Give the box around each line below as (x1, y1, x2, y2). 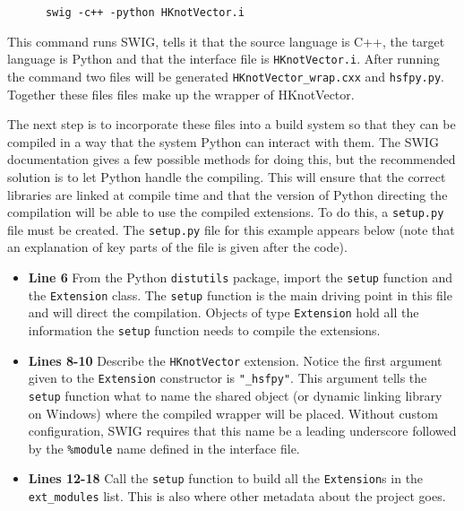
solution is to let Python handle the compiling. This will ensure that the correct (7, 167, 446, 186)
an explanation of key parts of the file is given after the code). (7, 238, 348, 256)
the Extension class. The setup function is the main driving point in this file (28, 285, 452, 304)
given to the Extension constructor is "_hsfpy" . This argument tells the (28, 368, 427, 387)
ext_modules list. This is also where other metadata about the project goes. (28, 487, 446, 506)
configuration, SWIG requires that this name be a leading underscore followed (28, 421, 457, 440)
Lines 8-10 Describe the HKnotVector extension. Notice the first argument (28, 351, 443, 369)
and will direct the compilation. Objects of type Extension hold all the (28, 303, 419, 322)
